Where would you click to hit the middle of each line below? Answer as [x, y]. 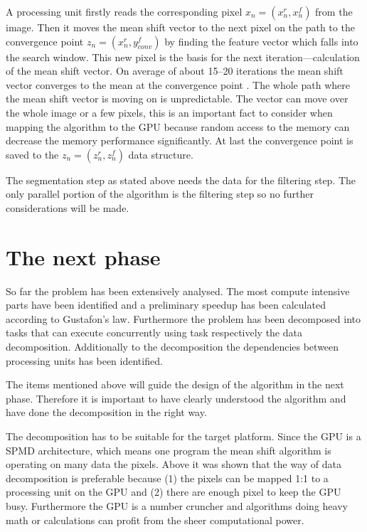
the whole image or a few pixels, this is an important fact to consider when [169, 112]
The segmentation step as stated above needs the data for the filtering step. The [181, 180]
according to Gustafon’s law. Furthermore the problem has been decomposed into [183, 318]
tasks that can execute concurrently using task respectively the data [154, 332]
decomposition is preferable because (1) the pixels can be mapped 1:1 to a [167, 478]
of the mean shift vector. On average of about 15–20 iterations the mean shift [175, 71]
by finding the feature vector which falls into [261, 41]
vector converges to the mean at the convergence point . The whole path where [178, 84]
